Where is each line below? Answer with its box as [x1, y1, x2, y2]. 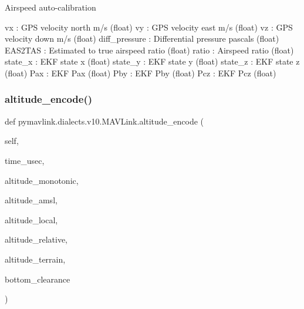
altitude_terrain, [5, 253, 66, 265]
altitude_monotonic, [5, 174, 79, 186]
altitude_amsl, [5, 194, 58, 206]
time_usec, [5, 154, 45, 166]
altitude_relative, [5, 233, 68, 246]
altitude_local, [5, 213, 58, 226]
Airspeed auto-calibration [5, 1, 96, 13]
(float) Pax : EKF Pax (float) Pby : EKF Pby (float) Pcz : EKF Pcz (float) [5, 66, 276, 79]
